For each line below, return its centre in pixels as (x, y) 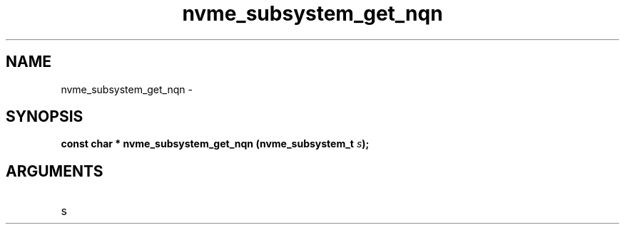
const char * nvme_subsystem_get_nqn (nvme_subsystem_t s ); (215, 144)
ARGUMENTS (55, 171)
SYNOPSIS (45, 117)
